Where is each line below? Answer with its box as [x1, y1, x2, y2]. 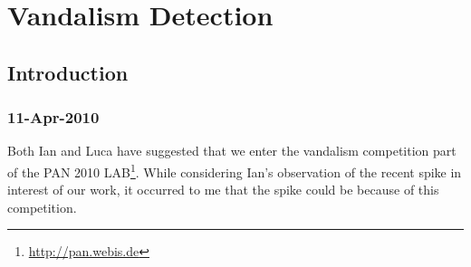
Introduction [7, 58, 129, 86]
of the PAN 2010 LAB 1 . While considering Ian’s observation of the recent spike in [7, 159, 462, 181]
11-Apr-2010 [7, 106, 100, 129]
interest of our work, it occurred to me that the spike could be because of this [7, 180, 439, 199]
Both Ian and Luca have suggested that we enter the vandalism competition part [7, 141, 457, 160]
